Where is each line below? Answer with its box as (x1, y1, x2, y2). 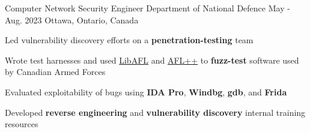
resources (5, 118, 38, 130)
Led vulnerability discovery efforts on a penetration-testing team (5, 34, 254, 46)
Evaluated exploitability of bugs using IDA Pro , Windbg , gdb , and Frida (5, 85, 287, 98)
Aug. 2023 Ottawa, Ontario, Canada (5, 13, 139, 26)
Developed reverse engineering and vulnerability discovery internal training (5, 106, 306, 118)
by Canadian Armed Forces (5, 65, 106, 78)
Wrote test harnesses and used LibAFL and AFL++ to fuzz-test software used (5, 53, 299, 66)
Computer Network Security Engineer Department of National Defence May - (5, 2, 290, 14)
